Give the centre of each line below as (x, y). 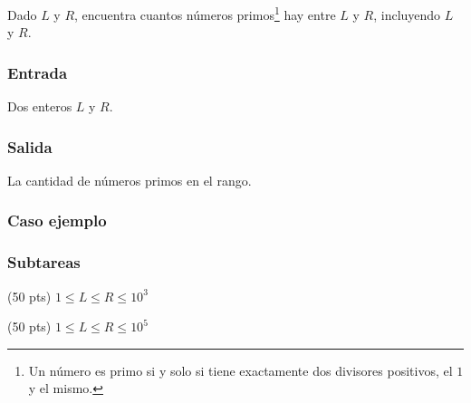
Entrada (38, 72)
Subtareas (44, 262)
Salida (30, 146)
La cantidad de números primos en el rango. (130, 180)
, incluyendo (407, 14)
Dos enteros (40, 106)
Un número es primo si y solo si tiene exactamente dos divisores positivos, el (240, 370)
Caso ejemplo (57, 221)
